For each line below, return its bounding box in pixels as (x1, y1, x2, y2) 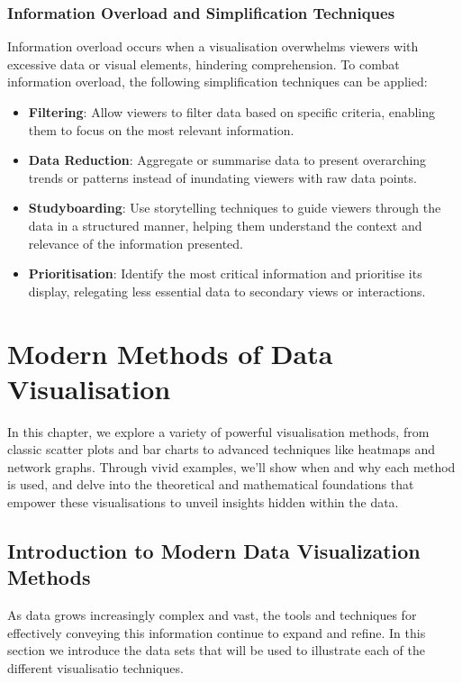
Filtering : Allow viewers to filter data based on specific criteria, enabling (28, 103, 436, 121)
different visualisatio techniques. (7, 659, 184, 677)
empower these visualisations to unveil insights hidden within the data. (7, 493, 399, 512)
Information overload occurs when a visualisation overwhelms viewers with (7, 37, 419, 56)
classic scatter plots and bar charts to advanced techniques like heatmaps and (7, 440, 436, 459)
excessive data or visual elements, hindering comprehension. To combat (7, 54, 400, 73)
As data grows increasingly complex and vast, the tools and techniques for (7, 606, 417, 624)
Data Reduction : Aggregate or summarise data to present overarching (28, 150, 427, 169)
